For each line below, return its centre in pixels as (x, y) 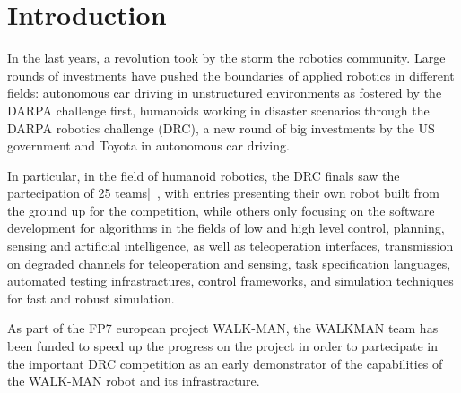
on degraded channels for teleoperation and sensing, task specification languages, (229, 263)
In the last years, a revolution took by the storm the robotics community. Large (226, 58)
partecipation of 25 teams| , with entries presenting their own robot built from (223, 193)
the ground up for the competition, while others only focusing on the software (221, 210)
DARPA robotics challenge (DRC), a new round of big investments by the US (221, 128)
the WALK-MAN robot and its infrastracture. (134, 381)
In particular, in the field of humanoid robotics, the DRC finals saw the (204, 175)
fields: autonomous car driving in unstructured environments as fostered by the (225, 93)
